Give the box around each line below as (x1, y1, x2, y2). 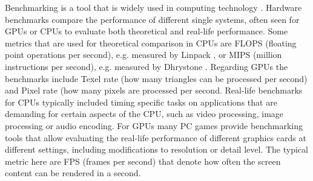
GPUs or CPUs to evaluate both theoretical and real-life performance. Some (5, 25, 288, 37)
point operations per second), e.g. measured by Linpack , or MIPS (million (5, 48, 282, 61)
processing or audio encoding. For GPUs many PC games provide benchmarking (5, 119, 303, 132)
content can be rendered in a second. (5, 167, 141, 179)
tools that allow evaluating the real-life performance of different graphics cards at (5, 131, 306, 144)
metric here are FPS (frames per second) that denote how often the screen (5, 154, 281, 167)
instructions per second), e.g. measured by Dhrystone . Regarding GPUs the (5, 60, 288, 72)
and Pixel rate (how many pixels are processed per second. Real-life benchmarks (5, 84, 303, 97)
